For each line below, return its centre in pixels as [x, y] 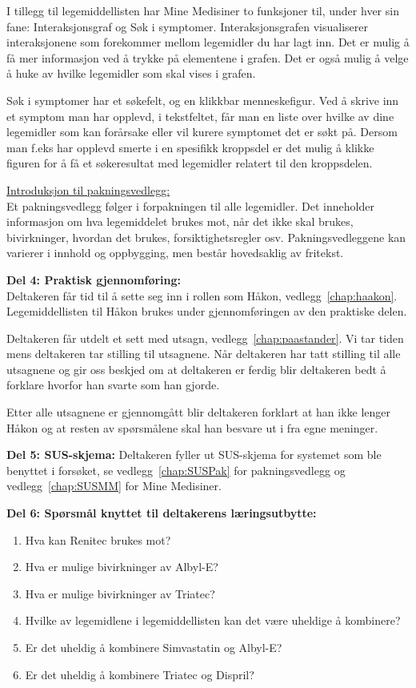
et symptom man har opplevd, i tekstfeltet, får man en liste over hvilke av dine [200, 116]
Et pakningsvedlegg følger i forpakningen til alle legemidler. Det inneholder [190, 205]
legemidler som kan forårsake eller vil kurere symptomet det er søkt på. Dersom [202, 132]
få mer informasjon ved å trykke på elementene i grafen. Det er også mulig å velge [208, 57]
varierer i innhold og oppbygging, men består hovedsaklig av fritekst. [175, 253]
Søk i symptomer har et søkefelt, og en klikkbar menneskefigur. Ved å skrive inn [203, 100]
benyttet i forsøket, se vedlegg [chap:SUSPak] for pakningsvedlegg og [176, 470]
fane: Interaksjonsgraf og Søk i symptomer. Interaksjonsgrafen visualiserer [187, 26]
